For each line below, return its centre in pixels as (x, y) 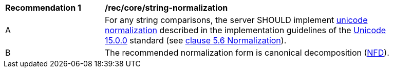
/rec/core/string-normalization (166, 8)
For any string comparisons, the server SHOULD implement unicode (236, 20)
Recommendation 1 (43, 8)
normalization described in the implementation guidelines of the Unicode (246, 30)
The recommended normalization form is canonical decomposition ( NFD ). (247, 53)
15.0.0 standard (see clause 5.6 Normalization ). (196, 40)
